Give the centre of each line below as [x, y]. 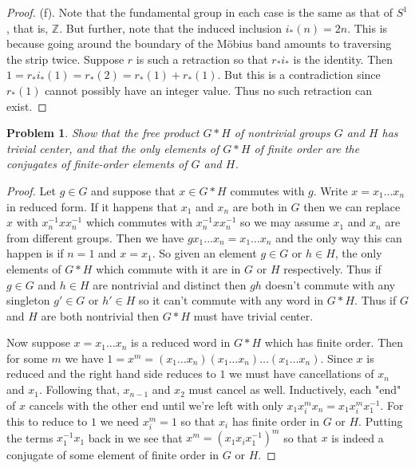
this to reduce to [47, 421]
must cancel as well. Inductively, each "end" [295, 389]
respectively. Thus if [332, 268]
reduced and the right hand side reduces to [111, 374]
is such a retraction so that [202, 59]
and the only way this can [339, 237]
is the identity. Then [343, 59]
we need [120, 421]
